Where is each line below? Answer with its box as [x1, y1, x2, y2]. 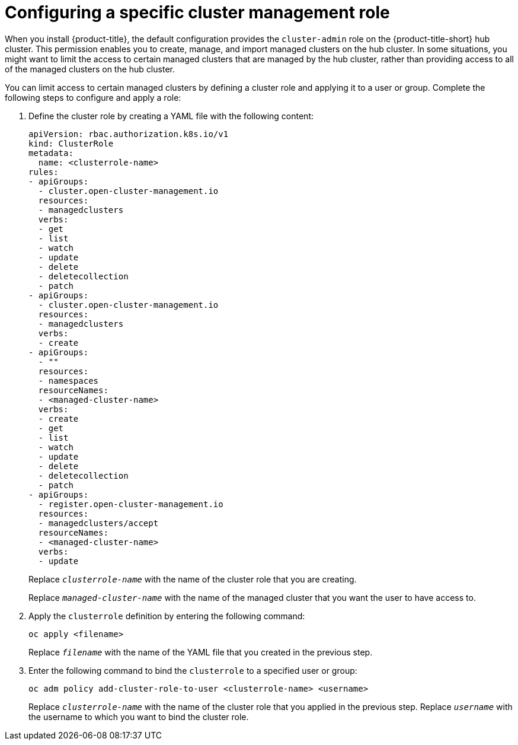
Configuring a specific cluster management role [5, 2, 390, 23]
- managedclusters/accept [38, 518, 159, 528]
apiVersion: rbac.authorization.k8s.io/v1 [28, 129, 229, 139]
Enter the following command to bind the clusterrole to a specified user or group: [28, 665, 357, 676]
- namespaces [38, 375, 99, 386]
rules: [28, 167, 59, 177]
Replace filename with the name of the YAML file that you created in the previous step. [28, 647, 373, 657]
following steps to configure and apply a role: [5, 92, 181, 103]
